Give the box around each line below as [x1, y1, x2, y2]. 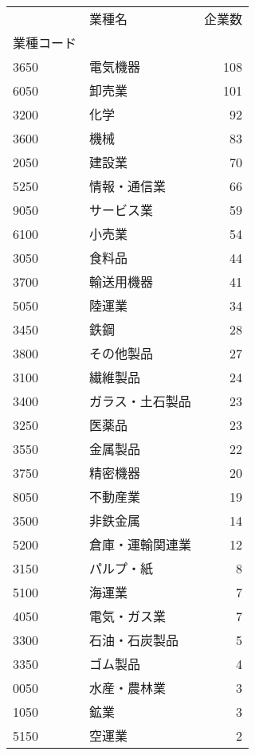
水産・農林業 [89, 679, 167, 697]
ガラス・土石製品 [89, 392, 191, 410]
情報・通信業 [89, 177, 167, 195]
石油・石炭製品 [89, 631, 179, 649]
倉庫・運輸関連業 [89, 535, 192, 554]
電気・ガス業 [89, 607, 167, 625]
